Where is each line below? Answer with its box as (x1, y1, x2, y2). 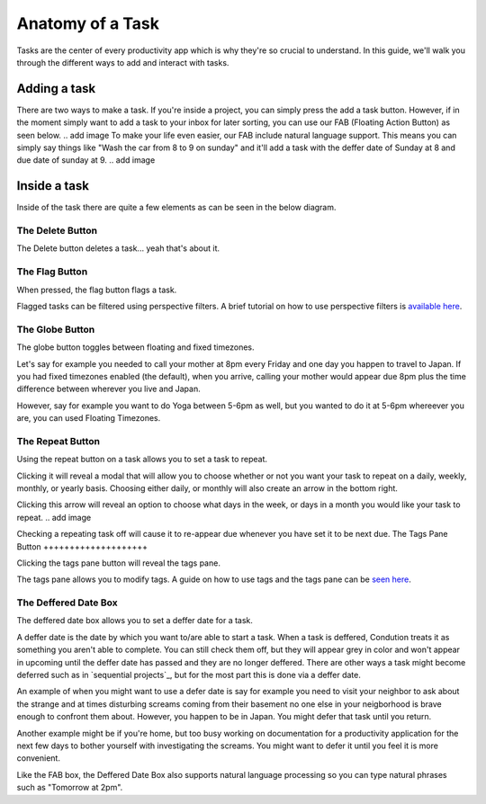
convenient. (16, 753, 60, 764)
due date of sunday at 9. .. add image (16, 155, 156, 165)
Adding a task (16, 81, 96, 96)
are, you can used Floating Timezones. (16, 413, 161, 424)
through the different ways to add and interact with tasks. (16, 57, 229, 67)
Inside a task (16, 178, 90, 193)
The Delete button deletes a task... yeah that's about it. (16, 243, 220, 254)
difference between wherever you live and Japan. (16, 383, 202, 395)
